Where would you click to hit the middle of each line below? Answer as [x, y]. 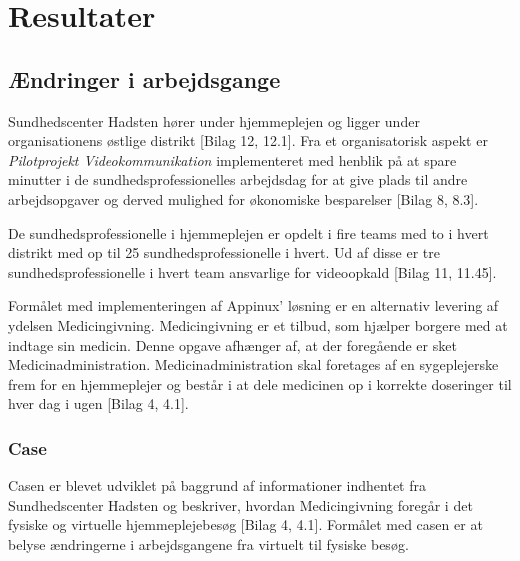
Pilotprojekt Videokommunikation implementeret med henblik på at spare [232, 159]
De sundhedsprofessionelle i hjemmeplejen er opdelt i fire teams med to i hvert [248, 232]
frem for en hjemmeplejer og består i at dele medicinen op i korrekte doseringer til [260, 383]
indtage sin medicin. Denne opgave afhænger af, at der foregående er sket [232, 344]
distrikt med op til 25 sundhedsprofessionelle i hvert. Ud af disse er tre [224, 252]
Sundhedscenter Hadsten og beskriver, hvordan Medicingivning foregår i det [240, 504]
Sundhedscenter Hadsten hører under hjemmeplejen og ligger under [214, 120]
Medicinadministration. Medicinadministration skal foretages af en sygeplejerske [253, 364]
